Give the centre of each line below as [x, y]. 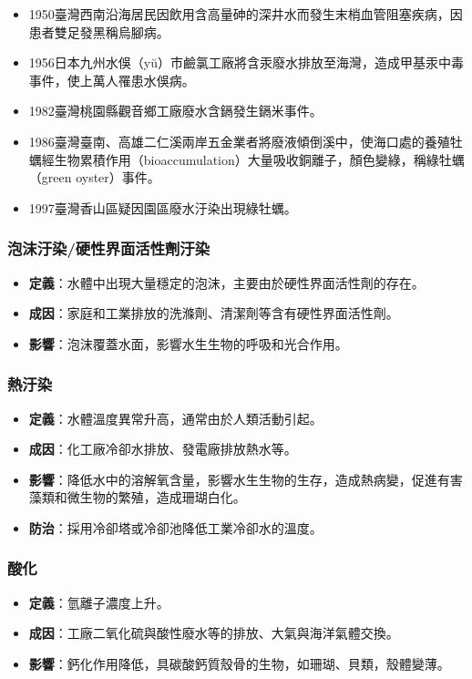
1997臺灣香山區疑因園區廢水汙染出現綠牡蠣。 [163, 207]
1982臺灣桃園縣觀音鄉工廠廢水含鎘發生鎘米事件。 [175, 111]
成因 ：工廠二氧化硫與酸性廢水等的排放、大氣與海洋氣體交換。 [214, 633]
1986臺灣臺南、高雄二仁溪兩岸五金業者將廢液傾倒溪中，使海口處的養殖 [239, 141]
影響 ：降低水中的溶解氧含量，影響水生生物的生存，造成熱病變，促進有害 [246, 479]
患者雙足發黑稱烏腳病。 [99, 31]
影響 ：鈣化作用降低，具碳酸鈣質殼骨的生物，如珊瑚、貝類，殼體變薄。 [239, 663]
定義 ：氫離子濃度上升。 [99, 602]
